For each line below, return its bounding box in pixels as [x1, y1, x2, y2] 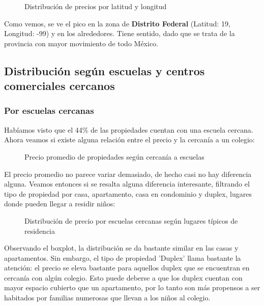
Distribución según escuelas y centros [4, 63, 205, 78]
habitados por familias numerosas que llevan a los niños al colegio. [4, 292, 211, 303]
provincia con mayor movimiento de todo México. [4, 38, 159, 48]
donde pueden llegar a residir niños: [4, 198, 115, 209]
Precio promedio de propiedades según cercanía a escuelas [24, 151, 204, 162]
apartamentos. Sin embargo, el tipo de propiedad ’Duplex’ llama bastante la [4, 252, 241, 263]
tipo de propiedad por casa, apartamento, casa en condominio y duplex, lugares [4, 188, 252, 199]
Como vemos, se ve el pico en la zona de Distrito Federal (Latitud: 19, [4, 18, 230, 28]
